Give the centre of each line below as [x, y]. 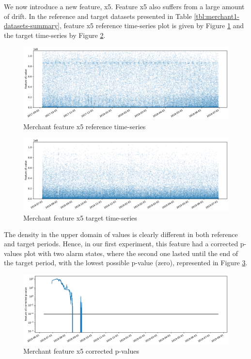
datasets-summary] [32, 26]
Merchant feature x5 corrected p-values [81, 351]
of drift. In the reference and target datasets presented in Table [98, 16]
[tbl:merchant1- [217, 16]
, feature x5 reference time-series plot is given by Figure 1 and [152, 26]
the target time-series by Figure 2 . [55, 35]
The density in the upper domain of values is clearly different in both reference [121, 234]
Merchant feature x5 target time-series [80, 217]
